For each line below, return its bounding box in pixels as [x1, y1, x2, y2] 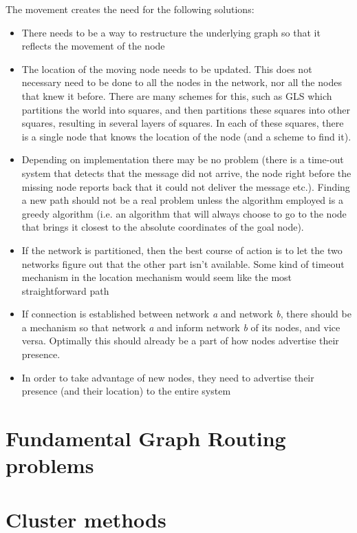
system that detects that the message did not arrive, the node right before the [21, 165, 351, 180]
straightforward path [21, 283, 109, 297]
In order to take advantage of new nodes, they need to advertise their [21, 370, 314, 384]
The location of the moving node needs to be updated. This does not [21, 61, 312, 76]
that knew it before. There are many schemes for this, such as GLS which [21, 88, 332, 103]
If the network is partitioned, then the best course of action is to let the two [21, 242, 343, 257]
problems [6, 451, 94, 479]
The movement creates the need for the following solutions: [6, 2, 255, 16]
